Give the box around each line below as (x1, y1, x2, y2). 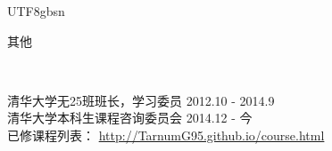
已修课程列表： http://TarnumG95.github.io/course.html (7, 125, 325, 144)
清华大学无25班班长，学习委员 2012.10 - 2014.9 (7, 91, 275, 109)
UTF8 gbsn (7, 2, 65, 20)
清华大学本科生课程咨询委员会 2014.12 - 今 (7, 108, 253, 127)
